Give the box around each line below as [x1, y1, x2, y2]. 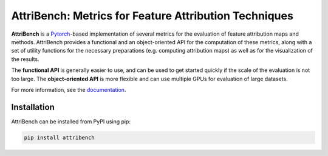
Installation [11, 102, 55, 112]
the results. [11, 55, 39, 63]
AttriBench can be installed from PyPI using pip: [11, 118, 131, 125]
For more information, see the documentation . [11, 86, 126, 93]
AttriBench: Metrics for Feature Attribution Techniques [11, 9, 294, 22]
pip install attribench [24, 134, 95, 141]
